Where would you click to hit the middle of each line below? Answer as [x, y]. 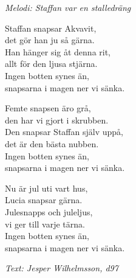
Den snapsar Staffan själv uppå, [64, 132]
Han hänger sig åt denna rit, [58, 51]
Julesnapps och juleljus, [49, 211]
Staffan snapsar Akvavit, [51, 28]
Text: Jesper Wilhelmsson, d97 [62, 268]
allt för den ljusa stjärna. [51, 64]
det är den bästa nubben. [52, 143]
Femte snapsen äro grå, [48, 108]
